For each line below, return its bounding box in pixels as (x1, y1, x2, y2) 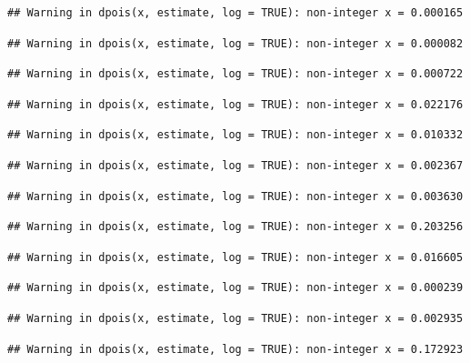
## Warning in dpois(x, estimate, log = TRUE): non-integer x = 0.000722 (7, 67, 464, 81)
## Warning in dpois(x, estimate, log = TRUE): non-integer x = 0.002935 (7, 311, 464, 325)
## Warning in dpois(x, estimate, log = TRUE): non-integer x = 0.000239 (7, 281, 464, 295)
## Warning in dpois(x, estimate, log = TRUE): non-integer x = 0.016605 (7, 250, 464, 264)
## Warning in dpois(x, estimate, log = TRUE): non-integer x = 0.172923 (7, 342, 464, 356)
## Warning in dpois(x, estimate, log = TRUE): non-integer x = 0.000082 (7, 36, 464, 50)
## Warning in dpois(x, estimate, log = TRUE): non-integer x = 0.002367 (7, 158, 464, 172)
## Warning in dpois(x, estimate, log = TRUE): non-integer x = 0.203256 (7, 220, 464, 234)
